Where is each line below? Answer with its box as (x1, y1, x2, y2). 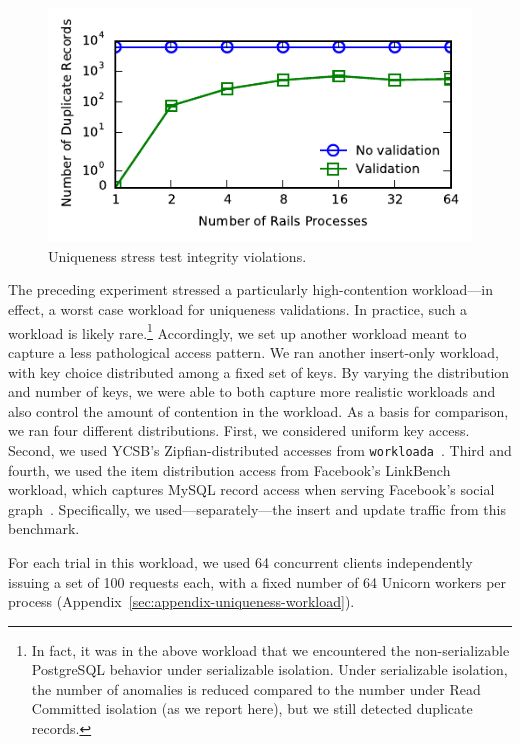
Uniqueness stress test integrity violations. (48, 245, 307, 266)
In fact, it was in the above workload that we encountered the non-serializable (31, 639, 510, 660)
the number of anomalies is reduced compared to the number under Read (31, 678, 481, 699)
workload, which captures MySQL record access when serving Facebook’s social (8, 479, 495, 500)
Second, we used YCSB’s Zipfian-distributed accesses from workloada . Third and (8, 439, 512, 460)
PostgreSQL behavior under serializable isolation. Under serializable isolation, (31, 659, 508, 680)
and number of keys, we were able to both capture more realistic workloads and (8, 381, 496, 402)
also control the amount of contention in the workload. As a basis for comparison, (8, 400, 509, 421)
